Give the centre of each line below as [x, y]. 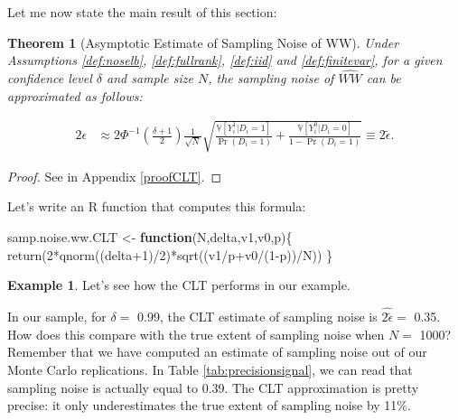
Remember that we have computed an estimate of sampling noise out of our [217, 352]
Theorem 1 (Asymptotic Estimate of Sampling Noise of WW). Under [203, 42]
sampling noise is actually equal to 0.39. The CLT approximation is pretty [213, 387]
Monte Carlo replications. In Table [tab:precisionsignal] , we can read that [210, 369]
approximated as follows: [75, 95]
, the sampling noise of [271, 78]
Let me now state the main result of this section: [142, 12]
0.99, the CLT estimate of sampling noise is [257, 317]
